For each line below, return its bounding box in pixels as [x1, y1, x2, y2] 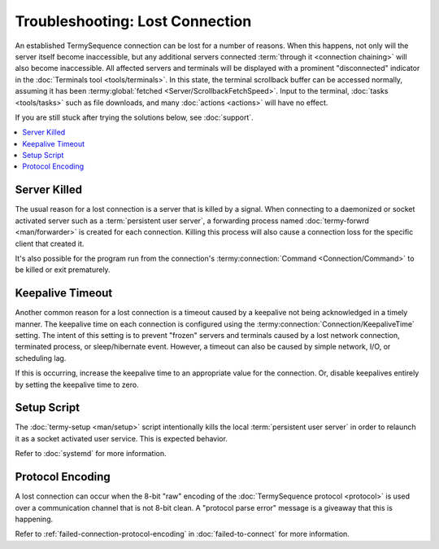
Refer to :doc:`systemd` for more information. [15, 449, 167, 459]
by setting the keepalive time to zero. [15, 380, 139, 389]
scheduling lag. [15, 353, 67, 362]
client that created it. [15, 239, 85, 248]
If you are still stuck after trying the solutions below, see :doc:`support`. [15, 112, 254, 122]
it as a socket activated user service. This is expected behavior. [15, 433, 228, 443]
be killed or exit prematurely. [15, 265, 111, 274]
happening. [15, 514, 53, 524]
